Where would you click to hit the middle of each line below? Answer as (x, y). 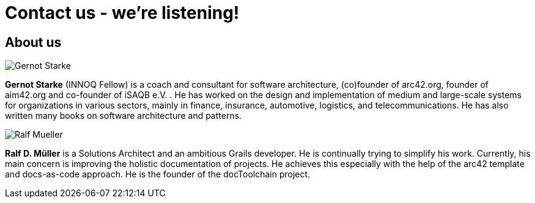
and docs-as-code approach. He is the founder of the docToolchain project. (158, 174)
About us (33, 42)
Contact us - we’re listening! (122, 13)
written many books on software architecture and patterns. (124, 116)
